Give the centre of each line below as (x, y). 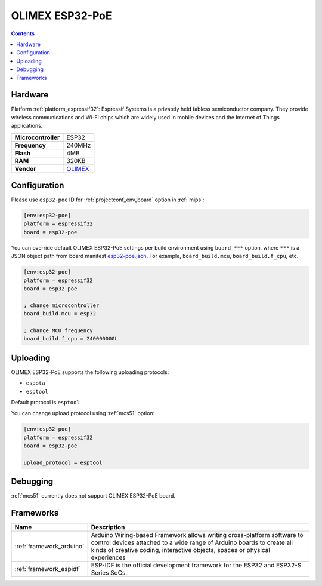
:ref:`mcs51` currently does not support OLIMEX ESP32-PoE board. (93, 496)
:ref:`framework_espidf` (48, 569)
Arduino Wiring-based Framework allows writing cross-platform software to (197, 535)
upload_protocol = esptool (63, 462)
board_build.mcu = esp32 (60, 314)
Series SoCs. (109, 573)
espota (35, 383)
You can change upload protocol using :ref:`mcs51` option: (83, 413)
